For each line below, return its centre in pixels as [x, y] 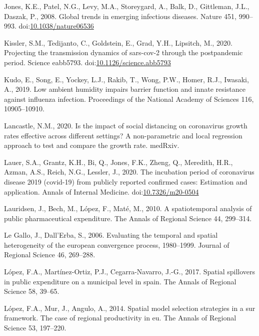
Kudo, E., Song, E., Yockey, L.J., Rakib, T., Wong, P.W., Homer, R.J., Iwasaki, [126, 79]
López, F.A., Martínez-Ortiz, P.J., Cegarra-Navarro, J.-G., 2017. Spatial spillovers [130, 272]
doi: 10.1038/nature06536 [56, 26]
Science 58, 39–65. [32, 291]
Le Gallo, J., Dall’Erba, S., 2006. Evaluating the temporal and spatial [111, 235]
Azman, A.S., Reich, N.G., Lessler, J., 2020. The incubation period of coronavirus [129, 172]
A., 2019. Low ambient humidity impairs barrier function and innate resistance [125, 89]
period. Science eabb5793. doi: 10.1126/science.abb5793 [87, 62]
